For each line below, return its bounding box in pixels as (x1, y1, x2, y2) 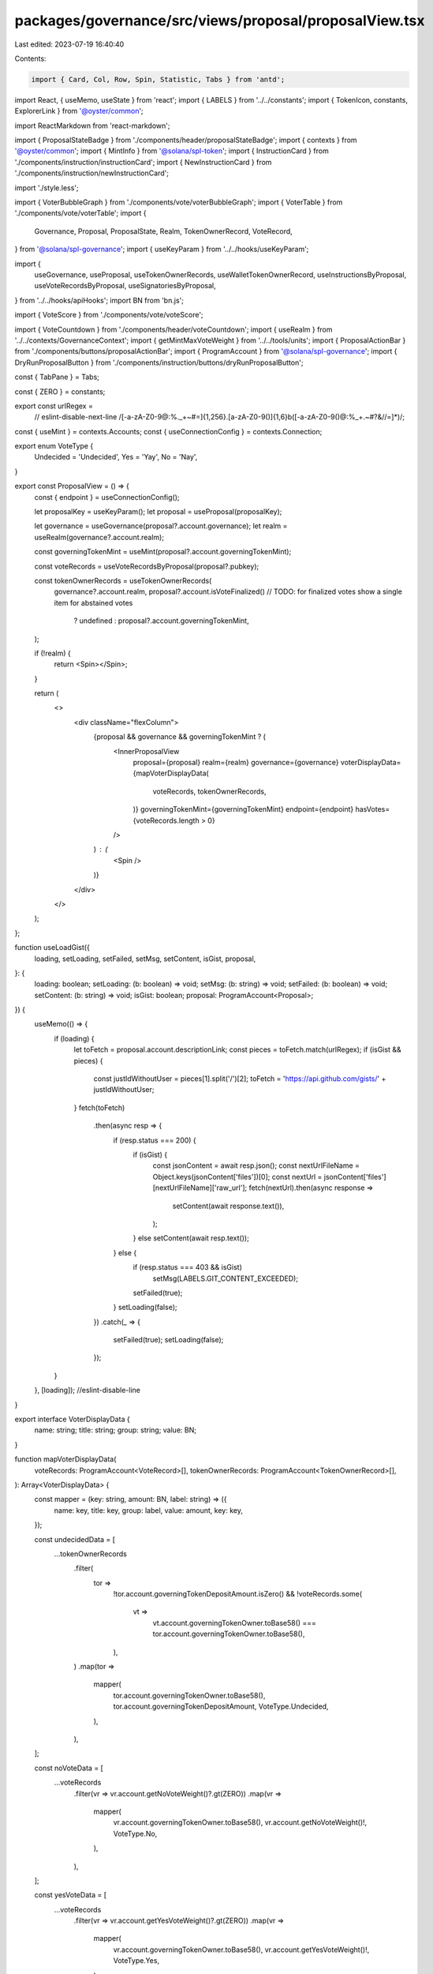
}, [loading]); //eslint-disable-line (34, 1386, 141, 1395)
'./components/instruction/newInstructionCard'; (14, 168, 170, 178)
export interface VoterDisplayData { (14, 1414, 130, 1424)
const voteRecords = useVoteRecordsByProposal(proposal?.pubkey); (34, 561, 259, 571)
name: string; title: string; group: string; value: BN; (34, 1425, 197, 1435)
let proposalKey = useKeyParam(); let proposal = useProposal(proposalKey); (34, 507, 282, 516)
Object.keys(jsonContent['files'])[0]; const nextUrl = (152, 1172, 323, 1181)
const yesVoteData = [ (34, 1890, 106, 1900)
